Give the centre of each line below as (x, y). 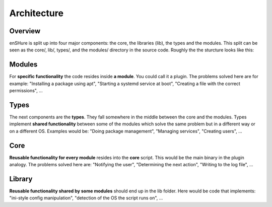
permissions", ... (26, 91)
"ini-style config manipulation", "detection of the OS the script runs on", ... (86, 198)
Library (21, 179)
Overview (25, 31)
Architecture (37, 13)
